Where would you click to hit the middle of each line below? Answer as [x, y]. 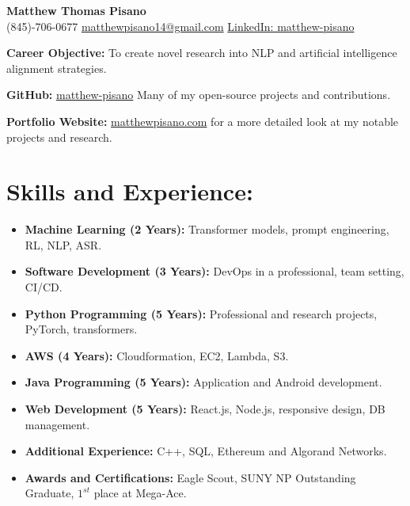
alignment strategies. [57, 68]
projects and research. [59, 137]
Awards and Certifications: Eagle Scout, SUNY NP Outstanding [190, 477]
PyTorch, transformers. [81, 329]
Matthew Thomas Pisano [76, 10]
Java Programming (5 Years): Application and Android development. [203, 382]
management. [57, 424]
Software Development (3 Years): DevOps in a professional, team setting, [214, 271]
